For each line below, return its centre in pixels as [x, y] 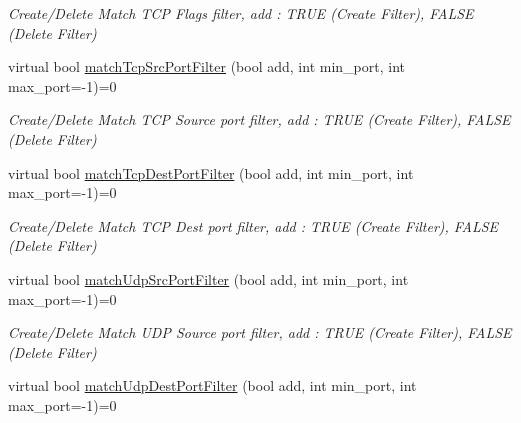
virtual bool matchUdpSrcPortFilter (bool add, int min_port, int [208, 278]
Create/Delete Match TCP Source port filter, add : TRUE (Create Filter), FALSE [259, 119]
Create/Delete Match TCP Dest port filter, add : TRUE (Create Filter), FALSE [253, 225]
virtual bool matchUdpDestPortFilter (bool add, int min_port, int [212, 385]
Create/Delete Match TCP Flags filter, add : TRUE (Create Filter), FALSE [241, 13]
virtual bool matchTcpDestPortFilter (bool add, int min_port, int [211, 172]
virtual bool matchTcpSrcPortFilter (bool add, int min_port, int [206, 66]
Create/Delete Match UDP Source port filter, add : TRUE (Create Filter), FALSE [260, 332]
